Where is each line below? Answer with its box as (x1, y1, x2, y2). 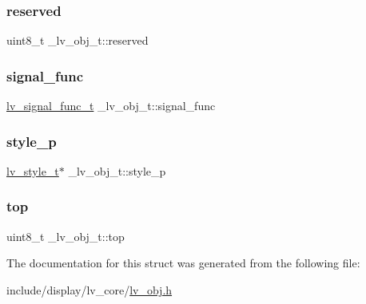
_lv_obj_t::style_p (68, 162, 166, 179)
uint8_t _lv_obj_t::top (6, 227, 125, 244)
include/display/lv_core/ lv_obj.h (6, 281, 173, 298)
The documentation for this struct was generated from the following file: (6, 255, 360, 271)
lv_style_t (6, 162, 59, 179)
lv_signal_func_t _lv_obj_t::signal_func (6, 97, 216, 114)
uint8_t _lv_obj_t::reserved (6, 32, 149, 49)
